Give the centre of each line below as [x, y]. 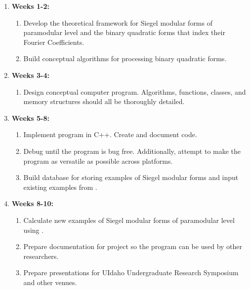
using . [34, 230]
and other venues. [50, 282]
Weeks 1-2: [30, 6]
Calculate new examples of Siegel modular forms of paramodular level [129, 220]
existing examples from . [60, 187]
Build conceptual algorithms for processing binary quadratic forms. [125, 58]
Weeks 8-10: [33, 203]
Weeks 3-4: [30, 75]
